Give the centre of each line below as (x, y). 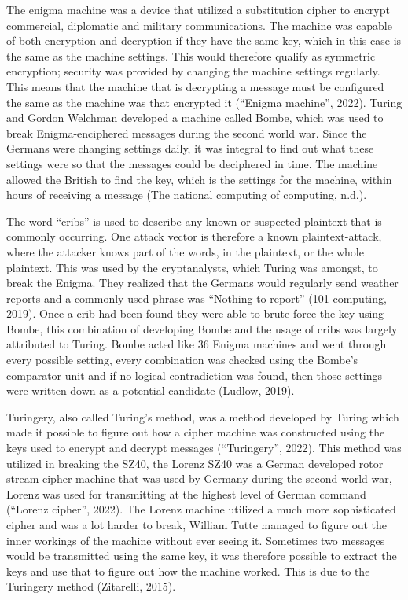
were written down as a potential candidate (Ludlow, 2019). (151, 390)
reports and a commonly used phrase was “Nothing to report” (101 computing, (197, 298)
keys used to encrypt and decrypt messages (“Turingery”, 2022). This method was (204, 448)
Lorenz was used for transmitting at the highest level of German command (186, 493)
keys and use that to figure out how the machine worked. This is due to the (188, 571)
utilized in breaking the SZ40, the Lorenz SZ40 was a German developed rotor (195, 463)
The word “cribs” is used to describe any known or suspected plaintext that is (194, 221)
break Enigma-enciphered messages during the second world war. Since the (187, 133)
